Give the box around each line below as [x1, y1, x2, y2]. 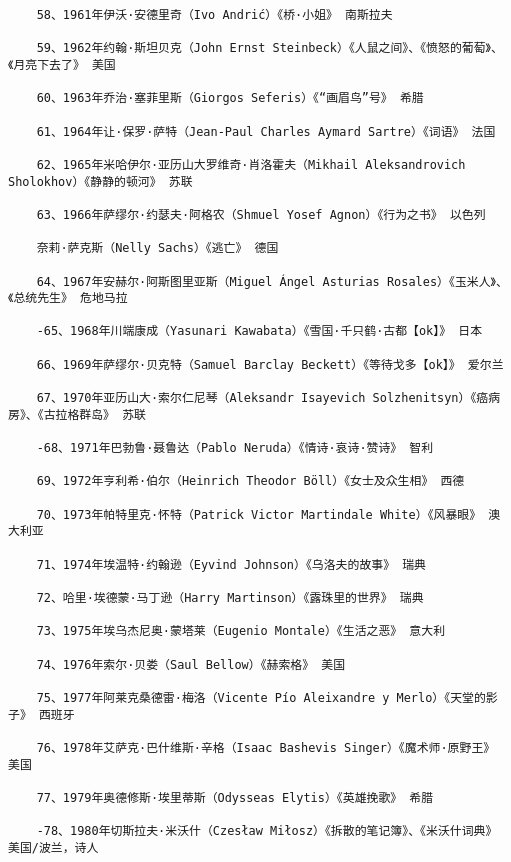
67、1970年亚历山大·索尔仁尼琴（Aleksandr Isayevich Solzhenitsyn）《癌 [36, 391, 489, 406]
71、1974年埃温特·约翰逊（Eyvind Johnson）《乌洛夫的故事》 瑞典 [36, 557, 426, 572]
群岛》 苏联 [79, 407, 146, 422]
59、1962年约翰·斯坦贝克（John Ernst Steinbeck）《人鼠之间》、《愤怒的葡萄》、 [36, 41, 503, 56]
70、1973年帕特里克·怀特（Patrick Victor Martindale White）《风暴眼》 [36, 507, 482, 522]
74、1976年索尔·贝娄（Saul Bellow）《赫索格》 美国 [36, 657, 346, 672]
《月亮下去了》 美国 [8, 57, 116, 72]
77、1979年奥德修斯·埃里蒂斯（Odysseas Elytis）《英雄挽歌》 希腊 [36, 790, 434, 805]
